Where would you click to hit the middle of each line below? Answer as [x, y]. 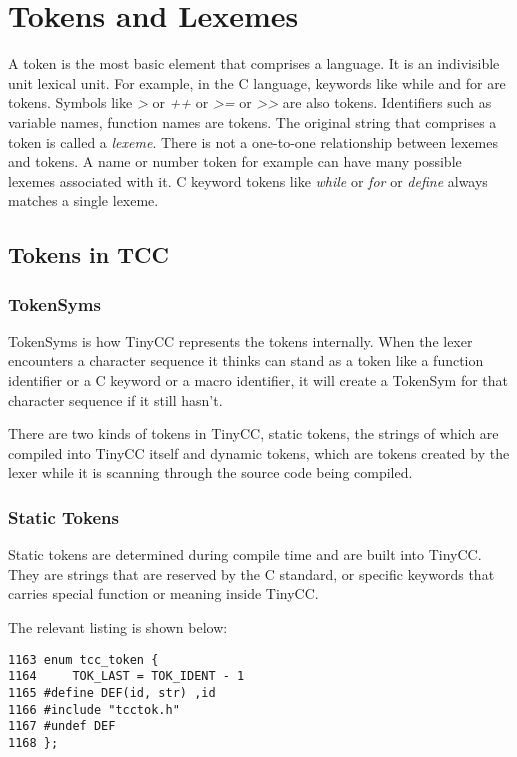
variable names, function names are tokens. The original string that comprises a [252, 121]
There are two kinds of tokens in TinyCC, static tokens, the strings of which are [253, 433]
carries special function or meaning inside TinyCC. [163, 593]
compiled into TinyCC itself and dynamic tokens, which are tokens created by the [259, 452]
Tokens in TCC [88, 254]
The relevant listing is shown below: [118, 627]
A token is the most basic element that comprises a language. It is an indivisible [254, 63]
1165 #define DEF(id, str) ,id [112, 692]
